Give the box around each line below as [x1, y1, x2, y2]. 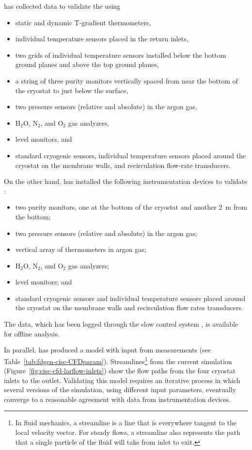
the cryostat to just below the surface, [15, 85, 128, 95]
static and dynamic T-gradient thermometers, [15, 17, 151, 27]
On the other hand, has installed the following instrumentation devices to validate [4, 176, 248, 186]
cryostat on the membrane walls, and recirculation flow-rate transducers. [15, 160, 231, 170]
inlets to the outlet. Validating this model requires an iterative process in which [4, 375, 240, 385]
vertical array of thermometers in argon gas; [15, 244, 146, 254]
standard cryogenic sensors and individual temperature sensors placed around [15, 293, 246, 303]
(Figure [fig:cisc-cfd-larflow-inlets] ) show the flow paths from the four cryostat [4, 366, 236, 376]
